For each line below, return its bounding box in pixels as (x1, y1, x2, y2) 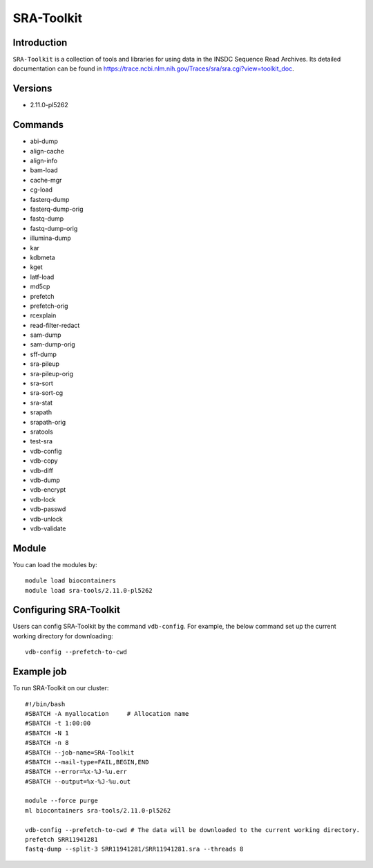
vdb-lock (30, 495, 56, 504)
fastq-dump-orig (30, 224, 78, 232)
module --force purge (25, 797, 98, 805)
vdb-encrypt (30, 486, 66, 494)
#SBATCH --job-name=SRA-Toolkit (25, 748, 135, 757)
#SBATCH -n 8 (25, 739, 69, 747)
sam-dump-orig (30, 340, 75, 349)
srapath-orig (30, 418, 66, 426)
